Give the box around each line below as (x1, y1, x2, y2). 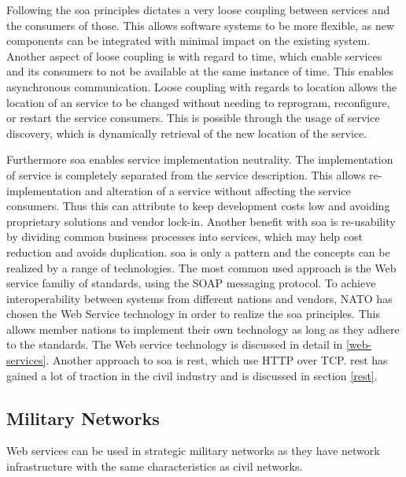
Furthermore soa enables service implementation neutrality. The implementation (6, 151, 393, 168)
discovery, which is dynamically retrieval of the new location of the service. (6, 124, 367, 141)
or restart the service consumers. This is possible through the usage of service (6, 109, 380, 126)
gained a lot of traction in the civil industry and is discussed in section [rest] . (6, 367, 378, 383)
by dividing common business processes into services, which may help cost (6, 228, 363, 245)
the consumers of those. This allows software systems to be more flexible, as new (6, 17, 395, 33)
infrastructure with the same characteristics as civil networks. (6, 458, 303, 475)
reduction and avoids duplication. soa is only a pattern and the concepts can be (6, 243, 390, 260)
